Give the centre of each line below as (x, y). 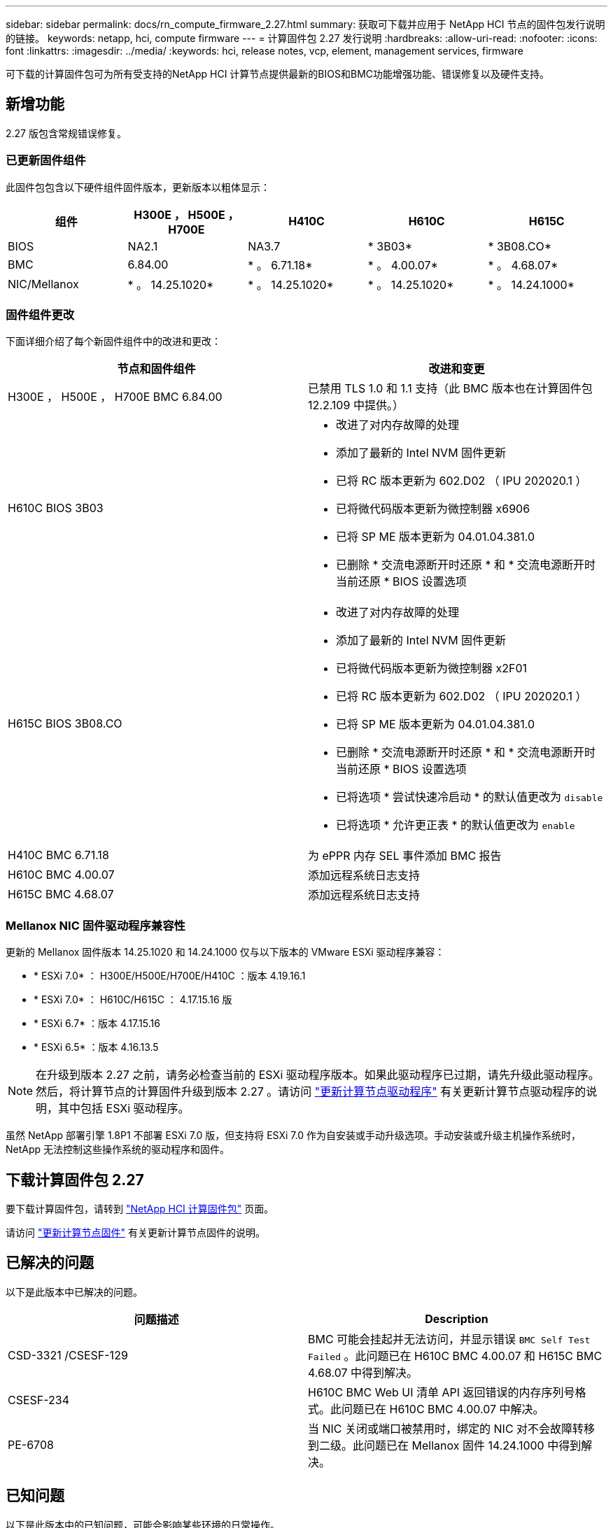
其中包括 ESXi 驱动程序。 (124, 1109)
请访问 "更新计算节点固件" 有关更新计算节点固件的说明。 (135, 1232)
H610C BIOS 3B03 (56, 508)
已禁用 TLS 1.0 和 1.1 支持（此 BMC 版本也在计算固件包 (450, 389)
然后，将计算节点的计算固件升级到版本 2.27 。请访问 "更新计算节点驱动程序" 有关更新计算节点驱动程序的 (311, 1092)
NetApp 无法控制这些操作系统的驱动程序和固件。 (118, 1149)
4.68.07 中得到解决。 (363, 1372)
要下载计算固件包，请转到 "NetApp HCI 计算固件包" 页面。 (140, 1208)
